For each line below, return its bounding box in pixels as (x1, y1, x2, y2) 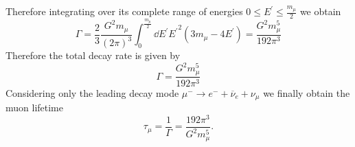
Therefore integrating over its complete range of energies (5, 4, 243, 18)
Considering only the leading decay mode (5, 85, 179, 100)
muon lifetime (5, 100, 63, 115)
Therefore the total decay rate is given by (5, 48, 181, 62)
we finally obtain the (263, 85, 350, 100)
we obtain (299, 4, 341, 18)
